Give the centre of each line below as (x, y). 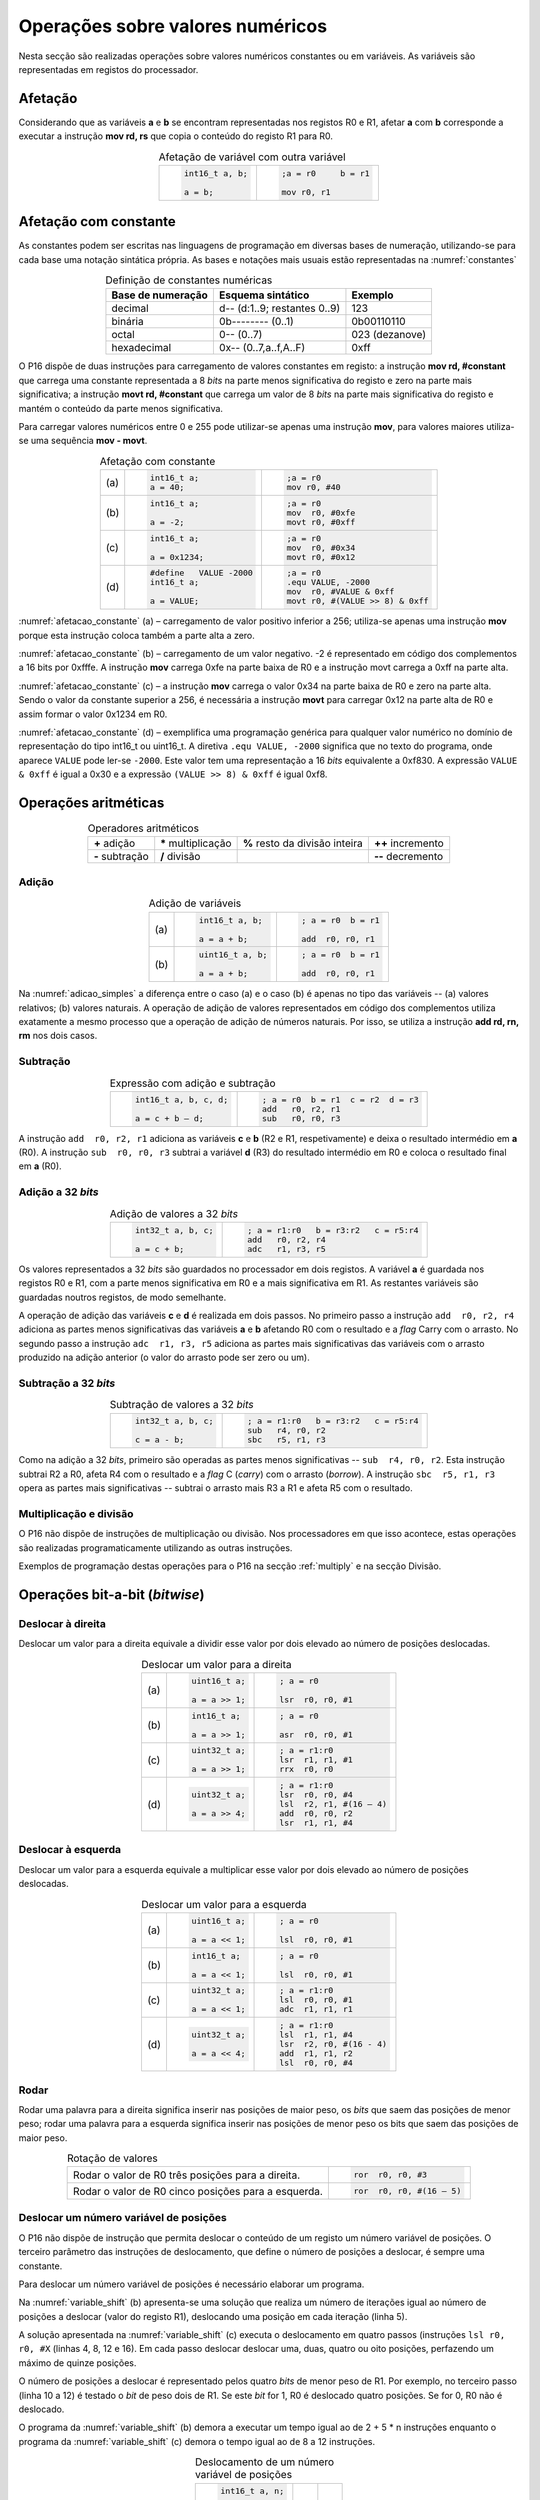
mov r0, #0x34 (321, 547)
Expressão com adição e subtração (192, 1083)
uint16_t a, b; (233, 955)
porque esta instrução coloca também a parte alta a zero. (136, 635)
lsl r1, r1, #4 (316, 2035)
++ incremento (408, 843)
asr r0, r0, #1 (316, 1734)
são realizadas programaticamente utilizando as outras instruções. (155, 1547)
